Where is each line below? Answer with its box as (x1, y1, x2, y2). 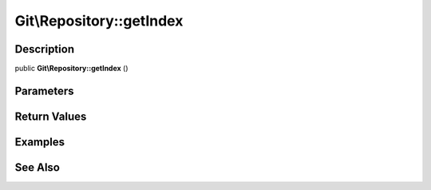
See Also (14, 160, 60, 174)
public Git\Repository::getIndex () (14, 64, 129, 73)
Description (14, 42, 75, 56)
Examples (14, 135, 65, 148)
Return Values (14, 109, 87, 123)
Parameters (14, 84, 74, 97)
